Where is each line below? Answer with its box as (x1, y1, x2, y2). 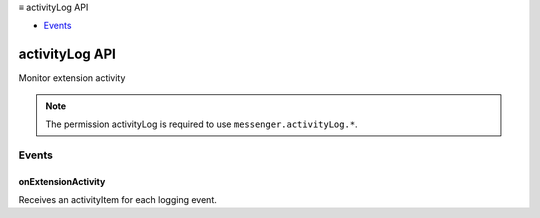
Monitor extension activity (18, 72, 126, 84)
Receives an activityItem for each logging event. (18, 194, 217, 206)
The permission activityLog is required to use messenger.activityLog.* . (45, 118, 359, 130)
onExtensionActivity (18, 175, 106, 187)
